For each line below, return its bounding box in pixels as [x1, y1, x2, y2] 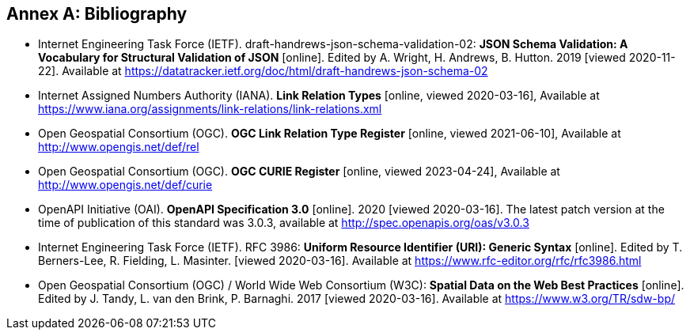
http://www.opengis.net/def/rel [38, 140, 199, 154]
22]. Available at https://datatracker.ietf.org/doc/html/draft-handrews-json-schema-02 [38, 64, 488, 78]
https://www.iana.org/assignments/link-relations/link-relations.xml [38, 102, 382, 116]
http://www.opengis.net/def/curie [38, 178, 213, 192]
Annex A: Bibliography [6, 4, 188, 24]
